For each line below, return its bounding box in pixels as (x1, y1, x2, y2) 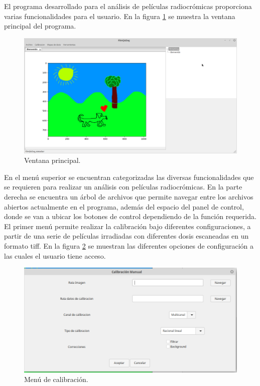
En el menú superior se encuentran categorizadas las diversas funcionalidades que (4, 171, 254, 182)
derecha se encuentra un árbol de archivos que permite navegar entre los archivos (4, 191, 253, 202)
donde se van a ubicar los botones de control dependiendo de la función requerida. (4, 211, 256, 222)
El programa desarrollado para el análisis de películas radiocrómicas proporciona (4, 1, 252, 11)
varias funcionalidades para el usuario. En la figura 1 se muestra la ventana (4, 11, 235, 21)
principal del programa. (4, 21, 76, 31)
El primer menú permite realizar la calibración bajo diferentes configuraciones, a (4, 221, 251, 231)
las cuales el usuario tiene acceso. (4, 250, 106, 261)
